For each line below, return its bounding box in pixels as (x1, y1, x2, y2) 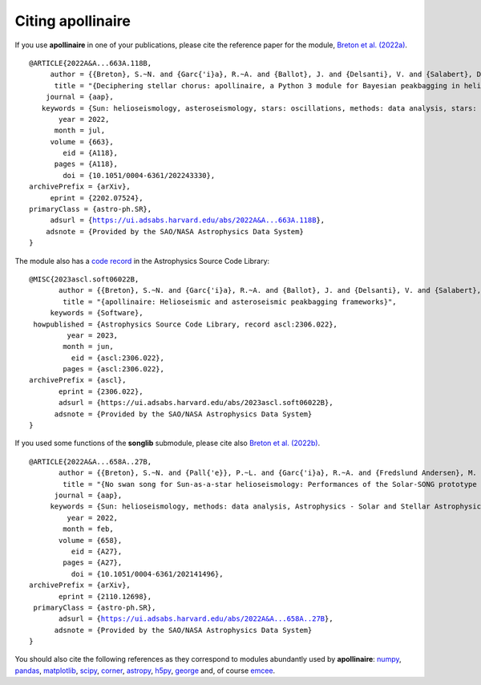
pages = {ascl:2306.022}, (63, 365, 164, 374)
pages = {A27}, (63, 558, 123, 567)
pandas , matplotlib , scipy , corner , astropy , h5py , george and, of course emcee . (14, 666, 276, 675)
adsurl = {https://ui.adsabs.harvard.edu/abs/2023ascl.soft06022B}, (59, 398, 333, 407)
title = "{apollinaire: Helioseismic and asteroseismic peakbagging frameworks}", (63, 297, 397, 306)
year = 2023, (67, 330, 119, 340)
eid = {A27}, (71, 546, 123, 556)
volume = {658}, (59, 536, 123, 545)
